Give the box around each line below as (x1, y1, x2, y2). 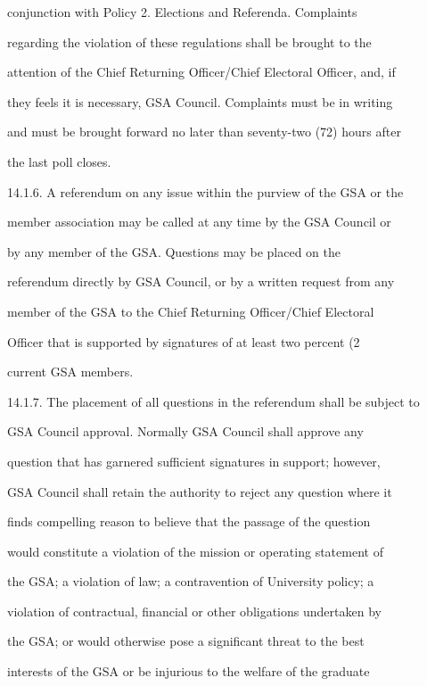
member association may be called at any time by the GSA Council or (7, 212, 391, 231)
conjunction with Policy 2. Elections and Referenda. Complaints (7, 3, 357, 21)
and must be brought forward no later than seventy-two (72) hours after (7, 122, 401, 141)
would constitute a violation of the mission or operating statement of (7, 541, 383, 560)
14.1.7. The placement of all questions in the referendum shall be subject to (7, 392, 420, 410)
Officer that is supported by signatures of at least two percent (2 (7, 332, 360, 351)
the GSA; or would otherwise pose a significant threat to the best (7, 632, 365, 650)
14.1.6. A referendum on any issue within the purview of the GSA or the (7, 182, 404, 201)
